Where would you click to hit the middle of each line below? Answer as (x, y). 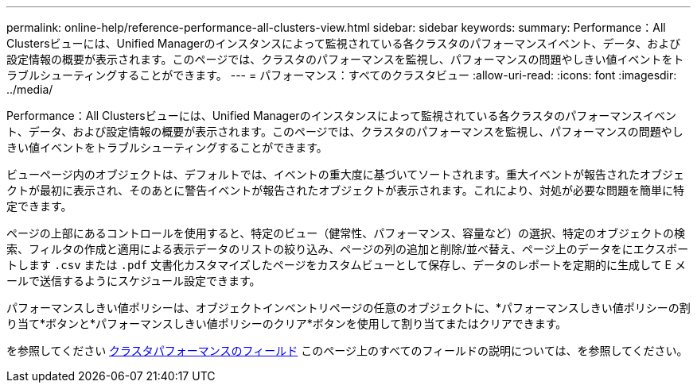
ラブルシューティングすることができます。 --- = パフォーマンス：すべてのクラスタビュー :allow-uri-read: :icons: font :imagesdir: (342, 75)
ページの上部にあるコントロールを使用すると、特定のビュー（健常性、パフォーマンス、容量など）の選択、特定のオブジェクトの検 (346, 233)
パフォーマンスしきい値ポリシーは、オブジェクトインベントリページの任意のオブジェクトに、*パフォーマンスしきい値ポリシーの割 (348, 308)
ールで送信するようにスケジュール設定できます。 (134, 281)
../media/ (30, 89)
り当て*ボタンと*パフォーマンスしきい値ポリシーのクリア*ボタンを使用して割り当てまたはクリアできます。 (287, 324)
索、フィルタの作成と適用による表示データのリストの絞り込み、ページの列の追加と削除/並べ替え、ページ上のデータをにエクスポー (348, 249)
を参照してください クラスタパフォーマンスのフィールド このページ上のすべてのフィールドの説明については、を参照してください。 (347, 350)
